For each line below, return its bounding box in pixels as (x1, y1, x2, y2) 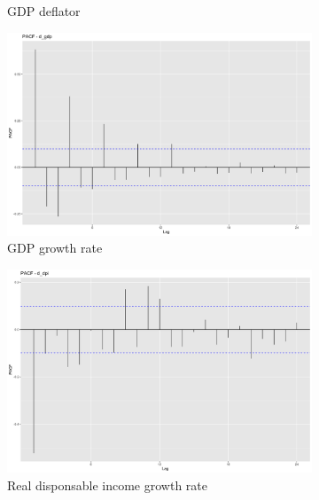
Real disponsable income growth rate (7, 475, 207, 494)
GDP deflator (7, 2, 81, 20)
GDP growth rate (7, 238, 103, 257)
